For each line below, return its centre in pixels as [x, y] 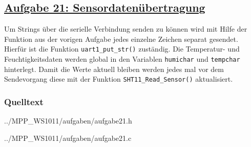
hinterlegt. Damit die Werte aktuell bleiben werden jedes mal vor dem [114, 69]
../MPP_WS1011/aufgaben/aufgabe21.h [68, 121]
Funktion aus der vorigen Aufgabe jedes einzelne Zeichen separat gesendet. [121, 39]
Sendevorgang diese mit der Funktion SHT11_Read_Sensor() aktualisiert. [119, 79]
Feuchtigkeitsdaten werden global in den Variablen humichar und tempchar [122, 59]
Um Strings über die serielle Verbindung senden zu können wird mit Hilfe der [126, 29]
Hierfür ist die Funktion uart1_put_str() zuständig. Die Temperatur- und [122, 49]
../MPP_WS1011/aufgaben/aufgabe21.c [68, 138]
